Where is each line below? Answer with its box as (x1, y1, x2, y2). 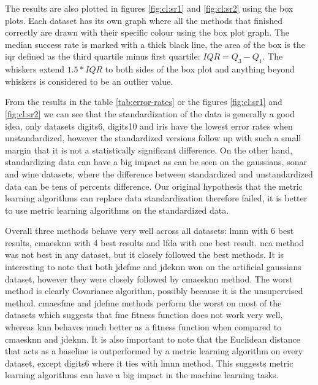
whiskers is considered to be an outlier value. (5, 74, 173, 87)
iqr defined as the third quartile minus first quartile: (5, 50, 200, 63)
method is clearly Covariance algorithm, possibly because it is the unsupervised (5, 284, 303, 297)
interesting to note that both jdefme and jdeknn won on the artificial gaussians (5, 260, 301, 273)
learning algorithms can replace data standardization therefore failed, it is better (5, 192, 308, 204)
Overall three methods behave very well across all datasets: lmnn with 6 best (5, 224, 294, 237)
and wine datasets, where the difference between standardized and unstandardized (5, 167, 313, 180)
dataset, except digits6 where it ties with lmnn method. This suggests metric (5, 356, 293, 369)
